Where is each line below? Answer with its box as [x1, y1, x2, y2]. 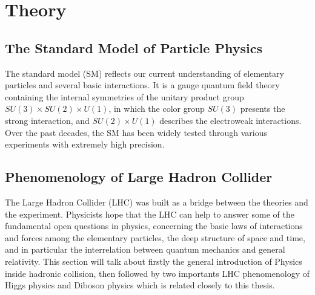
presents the [240, 102, 285, 115]
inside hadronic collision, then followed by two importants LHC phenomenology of [5, 267, 310, 279]
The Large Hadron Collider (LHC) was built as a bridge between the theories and [5, 195, 308, 208]
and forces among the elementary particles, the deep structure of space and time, [5, 231, 305, 244]
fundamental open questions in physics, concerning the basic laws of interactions [5, 219, 303, 232]
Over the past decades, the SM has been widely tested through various [5, 126, 267, 138]
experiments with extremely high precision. [5, 138, 165, 151]
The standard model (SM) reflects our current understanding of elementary [5, 66, 284, 79]
